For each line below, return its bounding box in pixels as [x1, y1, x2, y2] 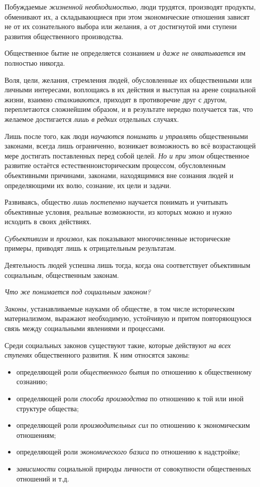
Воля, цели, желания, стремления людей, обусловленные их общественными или [5, 74, 252, 85]
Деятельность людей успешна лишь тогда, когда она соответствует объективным [5, 260, 250, 270]
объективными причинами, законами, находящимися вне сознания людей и [5, 170, 234, 180]
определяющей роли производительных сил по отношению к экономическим [16, 420, 250, 430]
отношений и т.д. [16, 473, 69, 483]
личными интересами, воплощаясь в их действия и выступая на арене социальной [5, 84, 256, 95]
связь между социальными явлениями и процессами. [5, 323, 166, 334]
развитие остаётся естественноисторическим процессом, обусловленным [5, 160, 226, 171]
